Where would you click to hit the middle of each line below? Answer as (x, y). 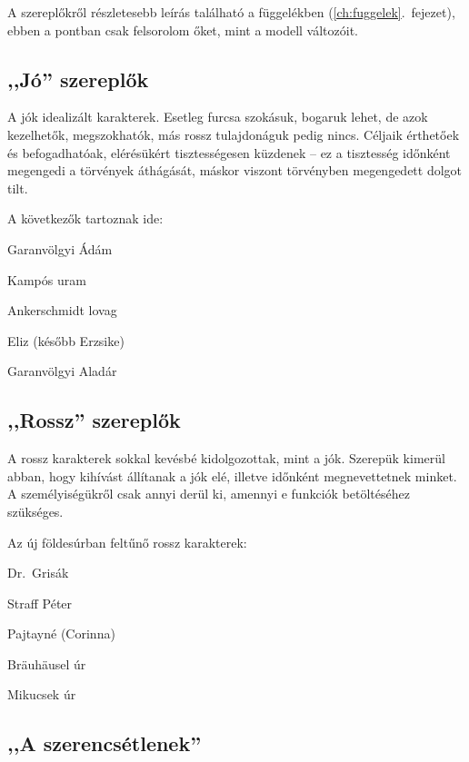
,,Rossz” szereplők (94, 420)
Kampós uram (47, 279)
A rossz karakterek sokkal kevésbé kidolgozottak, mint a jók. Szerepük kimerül (226, 458)
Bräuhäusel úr (47, 663)
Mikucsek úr (42, 694)
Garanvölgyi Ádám (60, 248)
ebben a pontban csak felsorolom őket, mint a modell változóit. (183, 30)
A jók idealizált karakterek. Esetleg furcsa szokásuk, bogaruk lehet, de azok (218, 117)
